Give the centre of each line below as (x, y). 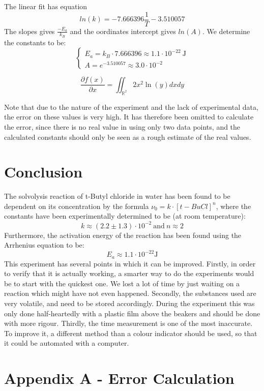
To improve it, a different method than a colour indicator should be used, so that (131, 333)
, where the (233, 206)
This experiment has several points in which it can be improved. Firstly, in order (130, 263)
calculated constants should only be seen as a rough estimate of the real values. (128, 137)
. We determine (226, 31)
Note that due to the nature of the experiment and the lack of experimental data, (131, 107)
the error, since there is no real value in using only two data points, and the (122, 126)
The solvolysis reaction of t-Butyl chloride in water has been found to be (117, 196)
